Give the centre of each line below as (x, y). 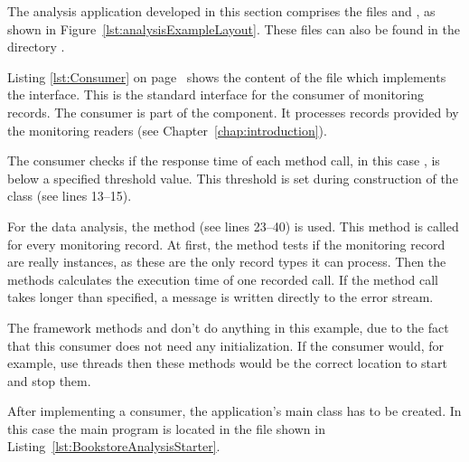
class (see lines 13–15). (70, 196)
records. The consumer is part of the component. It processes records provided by (233, 112)
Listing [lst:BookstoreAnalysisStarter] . (114, 446)
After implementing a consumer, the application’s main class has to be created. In (234, 411)
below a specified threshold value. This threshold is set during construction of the (233, 178)
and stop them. (49, 380)
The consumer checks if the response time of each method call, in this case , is (224, 160)
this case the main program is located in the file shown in (166, 428)
